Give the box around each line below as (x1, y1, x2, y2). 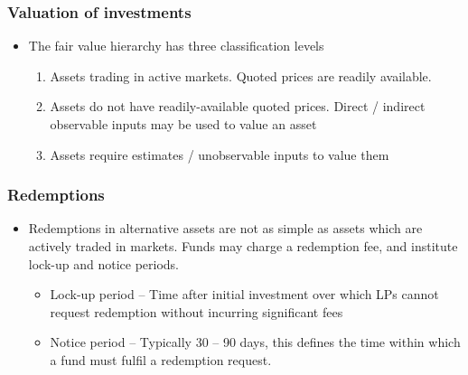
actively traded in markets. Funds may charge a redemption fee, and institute (28, 237, 458, 255)
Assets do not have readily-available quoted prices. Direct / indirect (50, 97, 426, 116)
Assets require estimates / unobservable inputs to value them (50, 145, 389, 164)
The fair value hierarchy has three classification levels (28, 36, 324, 55)
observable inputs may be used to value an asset (50, 115, 317, 133)
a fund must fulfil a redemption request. (50, 350, 272, 369)
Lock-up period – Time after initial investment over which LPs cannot (50, 285, 439, 304)
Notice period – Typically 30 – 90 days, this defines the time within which (50, 333, 461, 352)
